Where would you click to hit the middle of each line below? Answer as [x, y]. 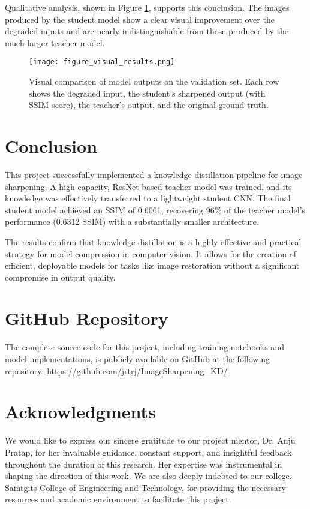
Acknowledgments [80, 412]
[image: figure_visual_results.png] [102, 62]
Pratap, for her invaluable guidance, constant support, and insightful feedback [148, 452]
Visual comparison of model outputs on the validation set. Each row [154, 81]
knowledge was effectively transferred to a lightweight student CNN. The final [148, 198]
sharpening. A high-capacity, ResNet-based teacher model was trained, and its [148, 186]
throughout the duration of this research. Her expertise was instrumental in [144, 464]
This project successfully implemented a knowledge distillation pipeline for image [154, 174]
